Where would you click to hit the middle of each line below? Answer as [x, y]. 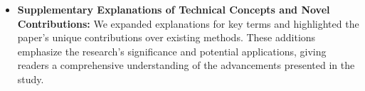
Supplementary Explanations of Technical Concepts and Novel [174, 9]
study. [31, 79]
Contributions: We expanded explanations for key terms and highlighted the [188, 23]
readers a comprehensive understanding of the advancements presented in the [186, 65]
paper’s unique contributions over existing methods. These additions [166, 37]
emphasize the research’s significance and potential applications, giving [172, 51]
